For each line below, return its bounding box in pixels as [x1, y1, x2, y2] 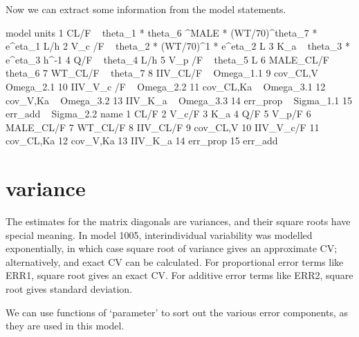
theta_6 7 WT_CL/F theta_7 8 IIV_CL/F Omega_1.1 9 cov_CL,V [6, 66, 319, 80]
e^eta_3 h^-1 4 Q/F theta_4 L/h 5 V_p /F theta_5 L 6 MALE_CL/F [6, 52, 329, 66]
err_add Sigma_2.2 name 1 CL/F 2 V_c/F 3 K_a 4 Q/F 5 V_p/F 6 [6, 106, 311, 121]
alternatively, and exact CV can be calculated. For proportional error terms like [6, 254, 344, 269]
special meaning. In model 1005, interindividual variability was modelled [6, 227, 313, 242]
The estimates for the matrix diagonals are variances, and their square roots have [6, 214, 351, 229]
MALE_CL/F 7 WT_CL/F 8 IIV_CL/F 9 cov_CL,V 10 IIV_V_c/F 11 [6, 119, 320, 134]
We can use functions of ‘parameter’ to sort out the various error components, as [6, 305, 348, 319]
